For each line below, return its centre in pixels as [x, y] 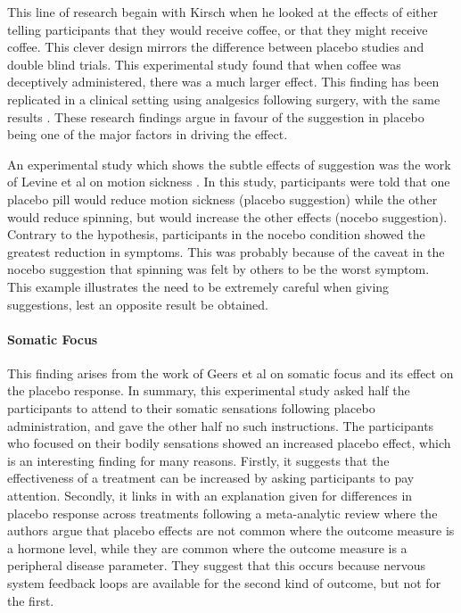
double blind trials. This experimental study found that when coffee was [204, 64]
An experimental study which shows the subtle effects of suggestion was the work [229, 164]
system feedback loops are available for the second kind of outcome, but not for [224, 583]
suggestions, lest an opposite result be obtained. [138, 304]
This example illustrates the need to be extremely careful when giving [198, 286]
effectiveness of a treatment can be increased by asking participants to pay [211, 478]
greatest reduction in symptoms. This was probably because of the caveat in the [226, 251]
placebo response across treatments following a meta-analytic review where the [222, 513]
